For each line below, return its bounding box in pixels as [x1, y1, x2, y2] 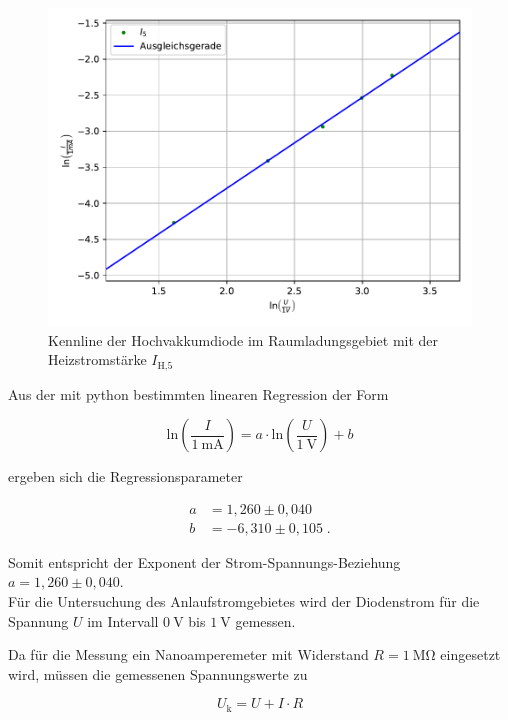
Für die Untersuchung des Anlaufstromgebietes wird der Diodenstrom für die [8, 591, 480, 612]
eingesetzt [440, 644, 501, 665]
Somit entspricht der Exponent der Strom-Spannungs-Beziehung [8, 551, 401, 572]
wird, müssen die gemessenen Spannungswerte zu [8, 663, 308, 684]
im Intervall [87, 610, 159, 631]
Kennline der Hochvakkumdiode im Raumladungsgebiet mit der [48, 329, 439, 350]
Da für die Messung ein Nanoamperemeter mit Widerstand [8, 644, 369, 665]
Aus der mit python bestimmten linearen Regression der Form [8, 383, 389, 404]
